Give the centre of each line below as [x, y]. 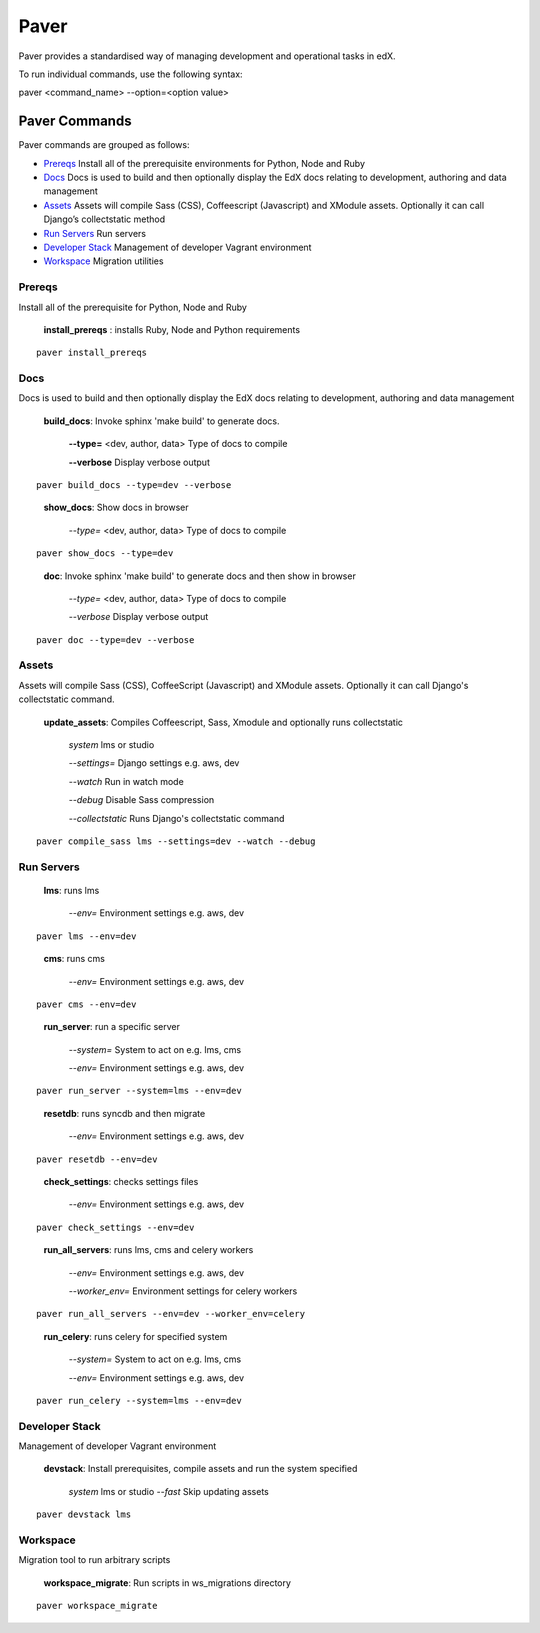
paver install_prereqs [92, 353]
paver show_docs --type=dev [105, 553]
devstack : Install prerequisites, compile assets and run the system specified [200, 1469]
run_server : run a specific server [111, 1027]
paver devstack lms [84, 1514]
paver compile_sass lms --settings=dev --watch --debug [176, 841]
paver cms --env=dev [86, 1004]
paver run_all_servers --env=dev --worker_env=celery [170, 1314]
